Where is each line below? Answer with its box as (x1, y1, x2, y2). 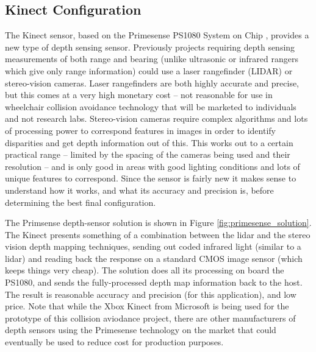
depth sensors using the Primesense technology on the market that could (5, 323, 276, 336)
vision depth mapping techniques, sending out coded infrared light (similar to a (5, 240, 301, 253)
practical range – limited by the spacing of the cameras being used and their (5, 148, 290, 161)
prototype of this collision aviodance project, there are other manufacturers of (5, 311, 296, 324)
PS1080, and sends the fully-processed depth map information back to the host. (5, 276, 303, 289)
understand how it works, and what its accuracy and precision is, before (5, 183, 274, 196)
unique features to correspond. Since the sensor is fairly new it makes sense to (5, 172, 296, 185)
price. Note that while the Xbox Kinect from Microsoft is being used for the (5, 300, 289, 312)
